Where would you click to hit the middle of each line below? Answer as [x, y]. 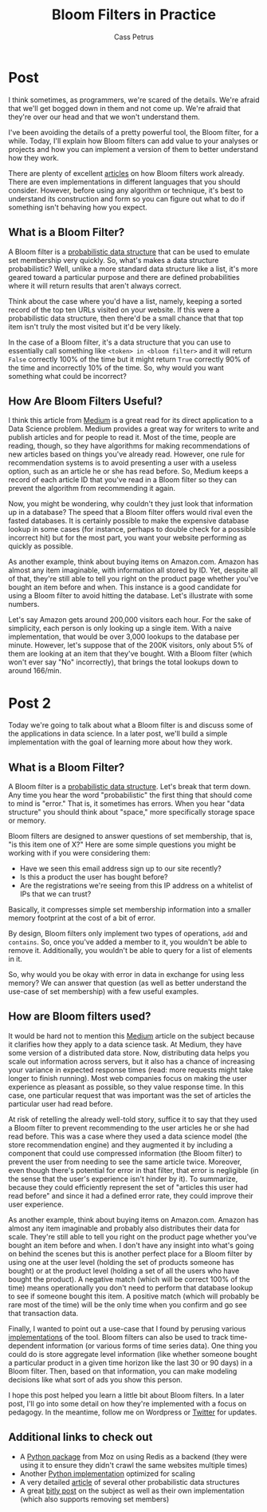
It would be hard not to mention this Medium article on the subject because [132, 1035]
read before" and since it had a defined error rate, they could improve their [131, 1195]
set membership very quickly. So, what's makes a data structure [114, 260]
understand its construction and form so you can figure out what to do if [127, 198]
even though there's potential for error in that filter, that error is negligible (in [133, 1170]
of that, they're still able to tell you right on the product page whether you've [133, 579]
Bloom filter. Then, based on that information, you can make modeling [123, 1371]
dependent [26, 1346]
